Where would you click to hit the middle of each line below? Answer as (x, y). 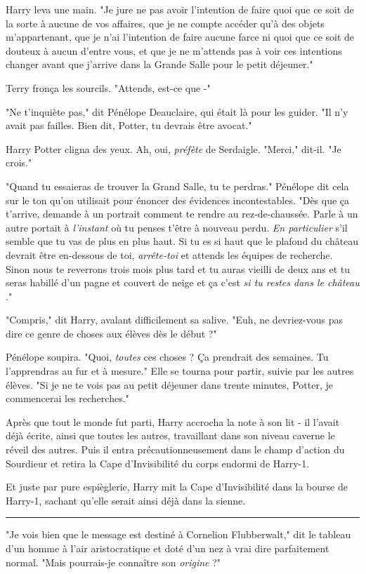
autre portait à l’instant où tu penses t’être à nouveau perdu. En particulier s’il (177, 227)
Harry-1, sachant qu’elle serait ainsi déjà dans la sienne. (126, 500)
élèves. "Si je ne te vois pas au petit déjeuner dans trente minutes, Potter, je (169, 384)
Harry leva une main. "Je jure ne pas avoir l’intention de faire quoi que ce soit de (180, 9)
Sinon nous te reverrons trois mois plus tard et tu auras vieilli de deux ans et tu (178, 268)
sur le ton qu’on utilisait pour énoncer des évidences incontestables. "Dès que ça (178, 200)
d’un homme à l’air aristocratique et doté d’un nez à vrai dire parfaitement (168, 548)
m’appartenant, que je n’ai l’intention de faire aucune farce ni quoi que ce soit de (180, 37)
